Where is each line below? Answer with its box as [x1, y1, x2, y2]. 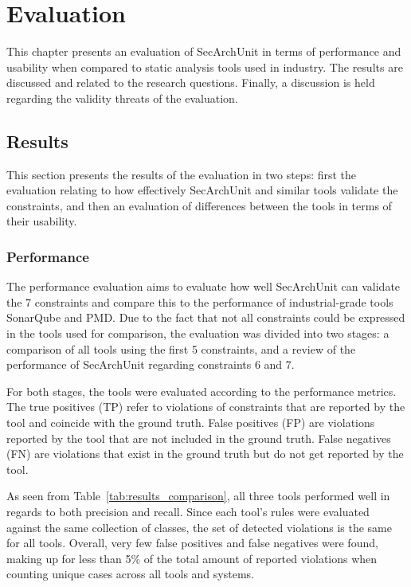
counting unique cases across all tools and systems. [6, 565, 254, 582]
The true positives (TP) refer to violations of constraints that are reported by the [6, 398, 405, 415]
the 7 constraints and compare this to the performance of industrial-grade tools [6, 293, 393, 310]
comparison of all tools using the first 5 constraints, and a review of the [6, 340, 356, 357]
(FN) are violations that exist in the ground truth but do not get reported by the [6, 445, 404, 462]
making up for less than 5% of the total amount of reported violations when [6, 550, 378, 566]
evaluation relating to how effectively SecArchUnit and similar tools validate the [6, 182, 398, 198]
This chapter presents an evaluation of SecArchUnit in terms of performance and [6, 43, 401, 60]
